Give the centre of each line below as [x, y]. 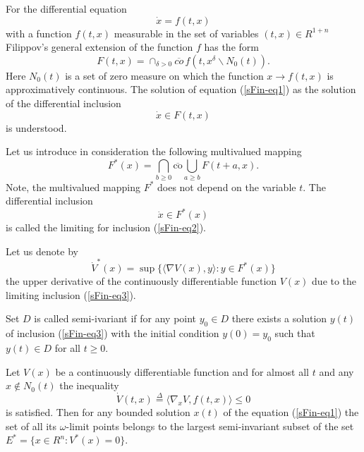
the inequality [89, 385]
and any [336, 371]
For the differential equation [66, 8]
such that [295, 333]
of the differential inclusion [63, 103]
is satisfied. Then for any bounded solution [98, 411]
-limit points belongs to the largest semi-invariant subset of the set [210, 426]
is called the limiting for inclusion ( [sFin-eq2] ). [106, 227]
